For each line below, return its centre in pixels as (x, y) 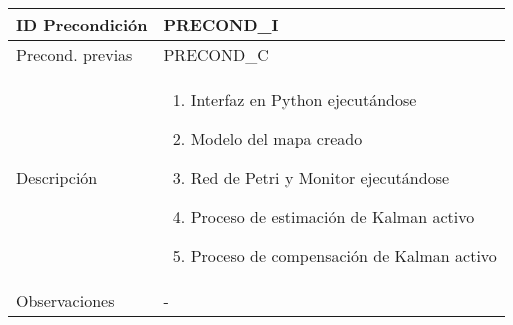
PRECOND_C (216, 54)
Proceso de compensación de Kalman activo (343, 255)
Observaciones (65, 300)
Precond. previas (74, 54)
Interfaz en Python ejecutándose (303, 99)
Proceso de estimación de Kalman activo (332, 216)
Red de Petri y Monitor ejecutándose (320, 177)
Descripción (57, 177)
